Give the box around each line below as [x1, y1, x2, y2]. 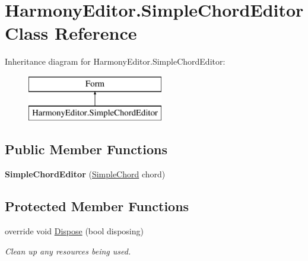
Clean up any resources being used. [5, 244, 131, 257]
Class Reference [5, 21, 137, 45]
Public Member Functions [5, 140, 167, 158]
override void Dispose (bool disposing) [5, 225, 144, 237]
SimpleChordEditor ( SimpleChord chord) [5, 168, 166, 180]
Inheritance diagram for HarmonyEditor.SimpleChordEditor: [5, 55, 226, 68]
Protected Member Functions [5, 197, 189, 215]
